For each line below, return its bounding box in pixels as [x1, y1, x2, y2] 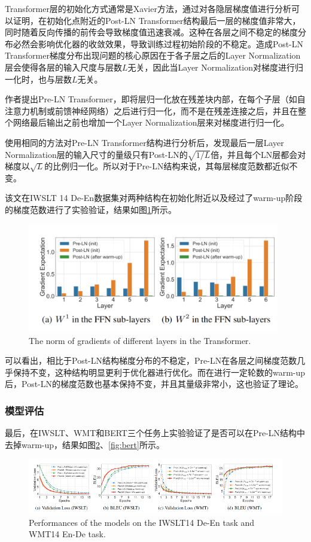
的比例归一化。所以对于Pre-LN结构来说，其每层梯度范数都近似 [44, 160, 289, 172]
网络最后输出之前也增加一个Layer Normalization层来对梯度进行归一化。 [13, 116, 289, 129]
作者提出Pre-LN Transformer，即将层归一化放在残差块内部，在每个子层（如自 [5, 93, 306, 105]
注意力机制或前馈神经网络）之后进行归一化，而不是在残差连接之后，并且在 [5, 104, 298, 117]
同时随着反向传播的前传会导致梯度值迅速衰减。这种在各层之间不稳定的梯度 [5, 26, 298, 38]
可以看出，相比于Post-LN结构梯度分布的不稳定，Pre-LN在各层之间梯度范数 [5, 354, 297, 367]
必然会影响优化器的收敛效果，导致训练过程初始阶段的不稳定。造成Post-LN [13, 37, 304, 50]
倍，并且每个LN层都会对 [211, 148, 306, 160]
